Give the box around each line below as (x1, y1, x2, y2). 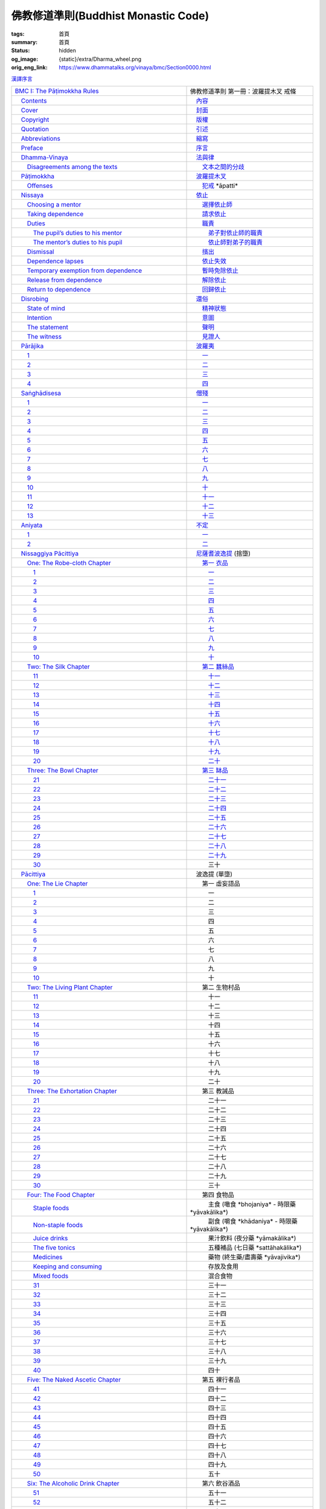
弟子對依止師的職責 (208, 228, 263, 237)
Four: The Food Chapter (27, 1190, 95, 1199)
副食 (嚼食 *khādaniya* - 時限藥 (208, 1217, 298, 1225)
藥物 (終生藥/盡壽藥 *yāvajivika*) (208, 1252, 301, 1261)
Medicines (33, 1252, 63, 1261)
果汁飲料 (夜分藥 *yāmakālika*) (208, 1234, 296, 1242)
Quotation (21, 124, 50, 133)
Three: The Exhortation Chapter (27, 1086, 117, 1095)
